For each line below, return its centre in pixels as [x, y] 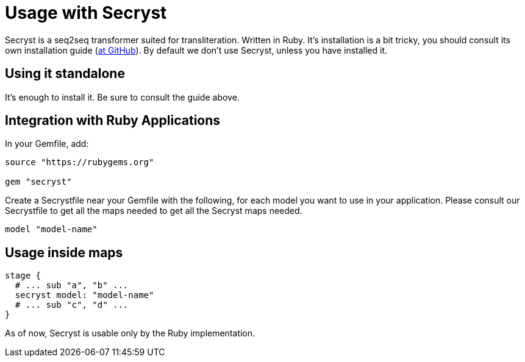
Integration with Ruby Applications [113, 121]
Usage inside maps [64, 252]
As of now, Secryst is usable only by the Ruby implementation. [130, 333]
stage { [23, 276]
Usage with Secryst [86, 13]
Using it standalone [65, 74]
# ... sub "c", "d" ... [72, 305]
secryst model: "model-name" [84, 295]
